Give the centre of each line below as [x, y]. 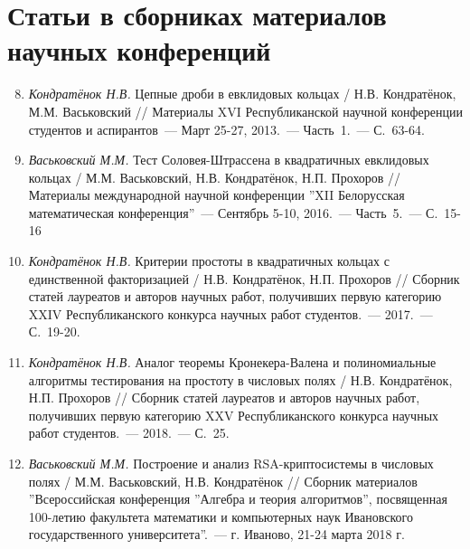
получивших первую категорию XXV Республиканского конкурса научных [234, 415]
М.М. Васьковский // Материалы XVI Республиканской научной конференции [245, 111]
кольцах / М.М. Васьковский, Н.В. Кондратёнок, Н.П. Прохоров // [215, 177]
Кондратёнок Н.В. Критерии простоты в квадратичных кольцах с [209, 261]
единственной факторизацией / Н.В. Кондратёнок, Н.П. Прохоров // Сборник [244, 278]
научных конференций [139, 50]
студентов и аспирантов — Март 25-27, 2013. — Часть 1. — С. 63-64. [226, 129]
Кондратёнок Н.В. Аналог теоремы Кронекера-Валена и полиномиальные [232, 362]
